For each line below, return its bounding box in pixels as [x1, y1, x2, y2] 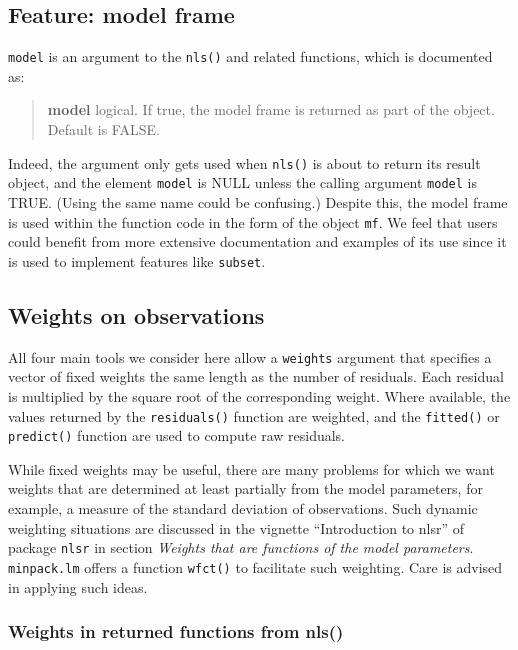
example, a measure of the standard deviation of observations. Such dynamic [8, 498, 478, 518]
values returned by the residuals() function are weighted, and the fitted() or [8, 405, 500, 426]
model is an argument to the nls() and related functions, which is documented [8, 46, 493, 67]
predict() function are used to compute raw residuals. [8, 425, 346, 446]
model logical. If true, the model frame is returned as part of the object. [47, 99, 495, 120]
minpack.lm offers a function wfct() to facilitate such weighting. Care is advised [8, 556, 503, 577]
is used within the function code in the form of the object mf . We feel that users [8, 211, 498, 232]
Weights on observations [8, 299, 265, 330]
